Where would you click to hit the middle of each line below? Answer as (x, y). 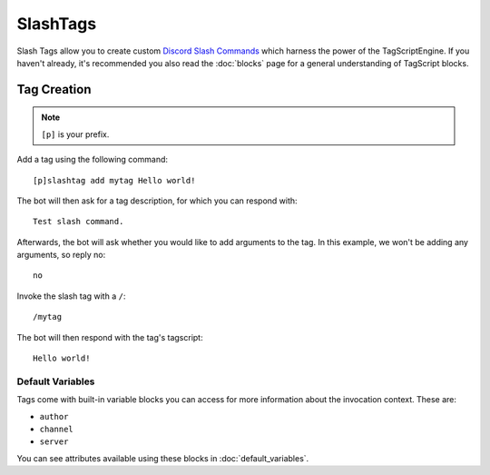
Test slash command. (78, 222)
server (54, 442)
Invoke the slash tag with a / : (71, 296)
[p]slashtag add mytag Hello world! (114, 180)
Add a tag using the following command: (92, 160)
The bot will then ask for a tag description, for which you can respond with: (157, 201)
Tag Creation (54, 89)
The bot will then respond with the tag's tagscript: (110, 337)
